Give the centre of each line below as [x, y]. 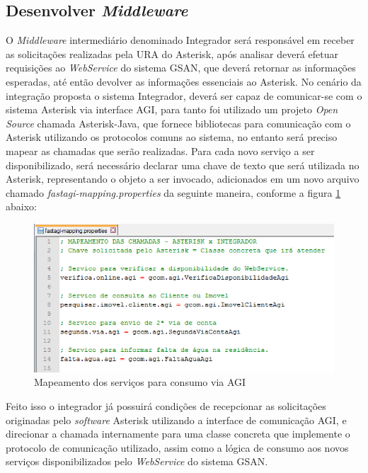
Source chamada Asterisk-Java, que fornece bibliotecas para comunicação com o [178, 123]
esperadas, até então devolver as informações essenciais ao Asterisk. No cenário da [184, 81]
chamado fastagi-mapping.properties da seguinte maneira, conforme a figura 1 [173, 192]
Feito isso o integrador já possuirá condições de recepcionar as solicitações [166, 405]
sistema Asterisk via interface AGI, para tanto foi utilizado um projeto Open [172, 109]
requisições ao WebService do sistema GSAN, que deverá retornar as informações [181, 68]
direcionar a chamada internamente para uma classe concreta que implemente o [178, 434]
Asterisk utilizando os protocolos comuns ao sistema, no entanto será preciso [172, 137]
